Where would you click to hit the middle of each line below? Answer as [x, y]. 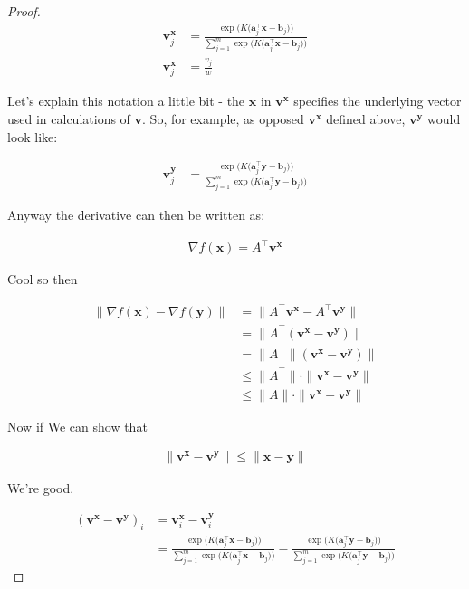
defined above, [366, 119]
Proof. [24, 11]
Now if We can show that [77, 426]
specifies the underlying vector [378, 101]
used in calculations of [69, 119]
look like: [33, 136]
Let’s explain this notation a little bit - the [126, 101]
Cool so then [43, 279]
